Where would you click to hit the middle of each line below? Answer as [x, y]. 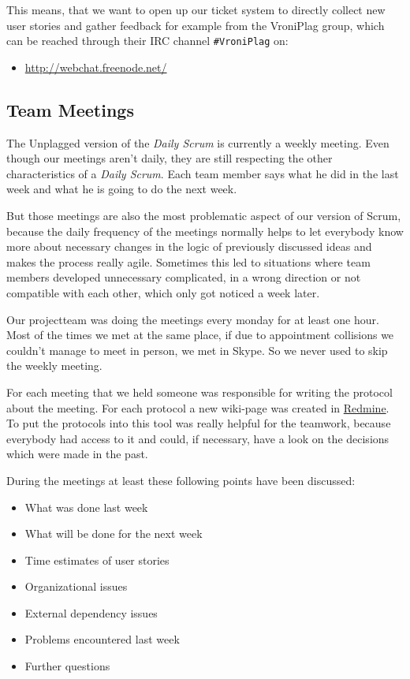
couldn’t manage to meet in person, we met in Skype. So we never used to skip [197, 350]
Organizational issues [76, 586]
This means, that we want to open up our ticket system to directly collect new [196, 9]
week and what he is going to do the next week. [122, 189]
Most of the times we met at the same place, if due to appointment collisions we [200, 335]
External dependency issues [91, 612]
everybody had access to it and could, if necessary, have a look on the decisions [198, 438]
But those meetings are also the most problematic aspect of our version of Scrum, [204, 216]
